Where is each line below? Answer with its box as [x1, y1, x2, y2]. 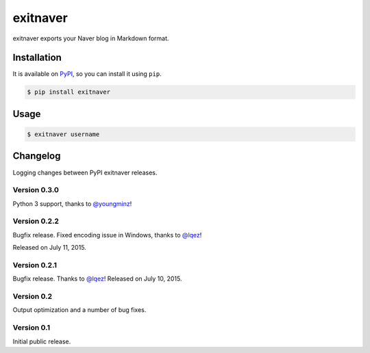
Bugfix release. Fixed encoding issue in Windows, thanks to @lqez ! [12, 231, 202, 239]
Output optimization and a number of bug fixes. [12, 306, 147, 314]
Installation [12, 52, 62, 64]
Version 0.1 [12, 323, 51, 332]
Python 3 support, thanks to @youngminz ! [12, 199, 132, 208]
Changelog [12, 151, 61, 162]
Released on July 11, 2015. [12, 244, 87, 252]
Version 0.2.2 [12, 216, 60, 226]
